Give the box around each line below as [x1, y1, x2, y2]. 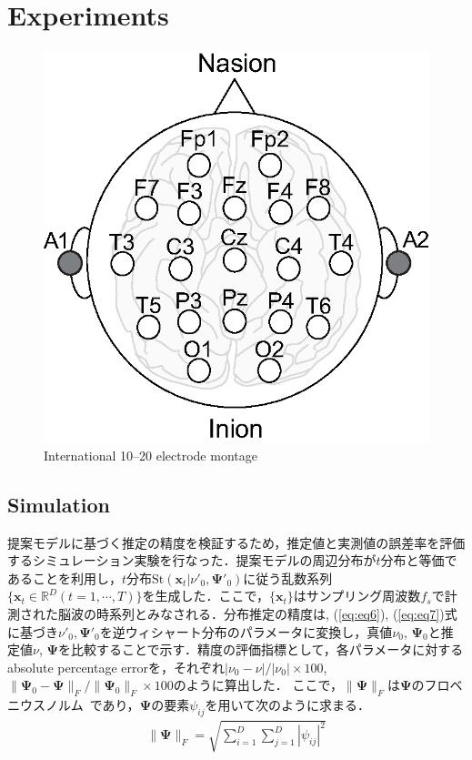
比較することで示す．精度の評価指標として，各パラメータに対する [71, 640, 464, 659]
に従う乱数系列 [243, 568, 333, 587]
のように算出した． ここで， [173, 675, 343, 694]
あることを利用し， [7, 568, 122, 587]
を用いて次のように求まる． [205, 695, 371, 714]
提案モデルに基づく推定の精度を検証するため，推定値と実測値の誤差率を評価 [7, 532, 466, 552]
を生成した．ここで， [142, 586, 269, 605]
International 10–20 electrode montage [44, 445, 257, 464]
